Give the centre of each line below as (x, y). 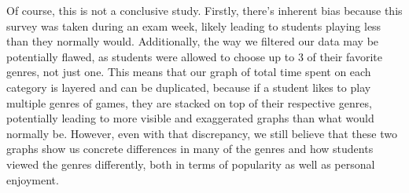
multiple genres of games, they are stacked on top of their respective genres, (189, 102)
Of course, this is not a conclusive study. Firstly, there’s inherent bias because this (204, 10)
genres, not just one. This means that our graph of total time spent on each (189, 72)
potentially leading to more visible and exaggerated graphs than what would (190, 118)
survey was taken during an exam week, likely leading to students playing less (194, 25)
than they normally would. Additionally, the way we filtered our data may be (193, 41)
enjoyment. (33, 179)
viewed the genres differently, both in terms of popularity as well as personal (191, 164)
